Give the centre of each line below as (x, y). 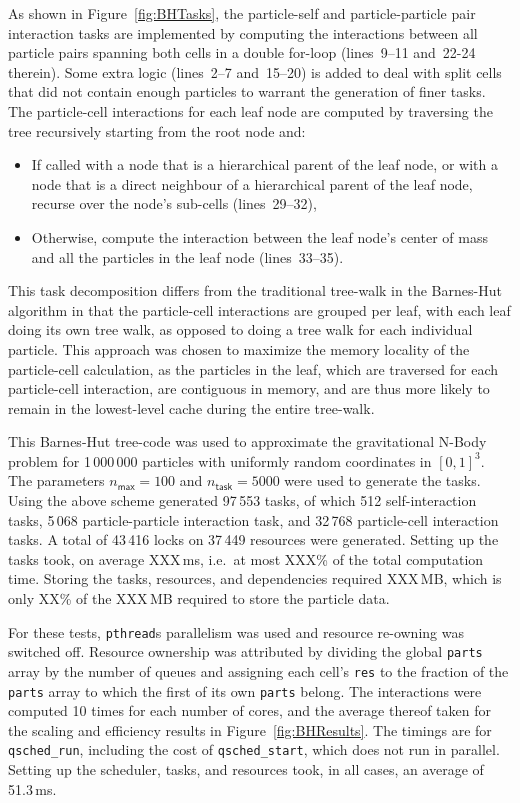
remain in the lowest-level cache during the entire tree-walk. (191, 407)
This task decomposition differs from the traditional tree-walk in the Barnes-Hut (255, 290)
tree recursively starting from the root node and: (157, 130)
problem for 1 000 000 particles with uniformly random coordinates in (220, 460)
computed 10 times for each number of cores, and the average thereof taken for (249, 710)
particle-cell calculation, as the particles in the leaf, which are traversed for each (253, 368)
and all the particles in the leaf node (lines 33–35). (187, 256)
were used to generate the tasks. (382, 480)
